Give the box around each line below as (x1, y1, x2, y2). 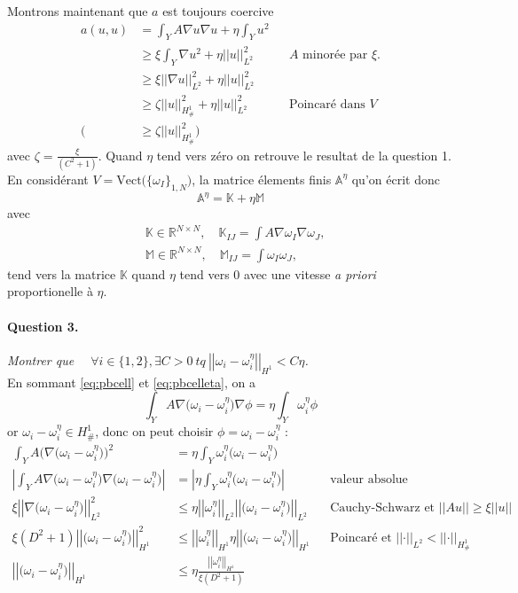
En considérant (7, 169, 89, 188)
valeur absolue (330, 472, 408, 486)
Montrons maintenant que (7, 2, 148, 20)
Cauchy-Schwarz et (330, 502, 436, 515)
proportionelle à (7, 282, 93, 300)
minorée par (302, 49, 368, 62)
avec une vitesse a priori (244, 264, 376, 283)
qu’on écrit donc (351, 169, 440, 188)
